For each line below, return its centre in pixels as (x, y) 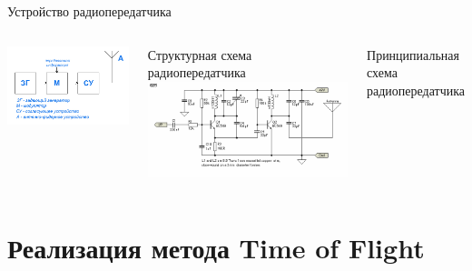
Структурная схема (200, 54)
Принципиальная (413, 54)
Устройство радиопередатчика (89, 11)
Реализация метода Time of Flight (216, 247)
